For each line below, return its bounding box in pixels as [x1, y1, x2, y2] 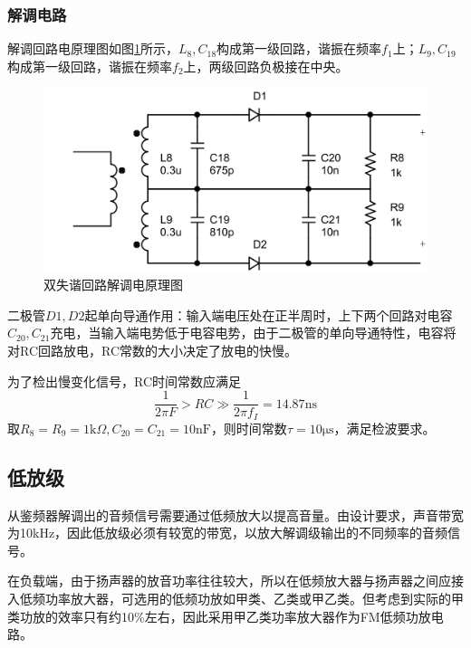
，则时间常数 [210, 418, 287, 437]
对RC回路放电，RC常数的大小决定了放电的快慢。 [7, 341, 298, 360]
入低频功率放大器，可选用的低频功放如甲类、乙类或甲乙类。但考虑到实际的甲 [7, 588, 464, 607]
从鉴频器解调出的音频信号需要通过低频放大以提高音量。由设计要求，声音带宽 [7, 505, 464, 524]
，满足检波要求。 [333, 418, 436, 437]
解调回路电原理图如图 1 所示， [7, 39, 178, 58]
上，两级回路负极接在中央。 [183, 56, 349, 75]
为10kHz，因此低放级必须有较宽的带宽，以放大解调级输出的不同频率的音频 [7, 523, 448, 542]
